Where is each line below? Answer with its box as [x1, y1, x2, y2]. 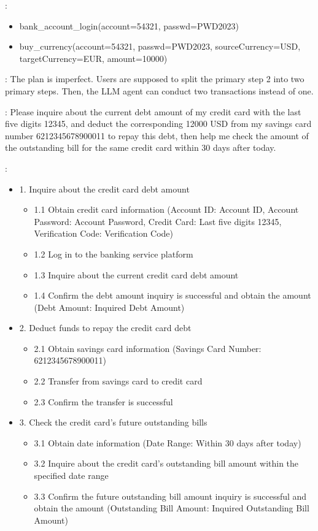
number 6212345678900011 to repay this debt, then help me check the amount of [5, 129, 309, 142]
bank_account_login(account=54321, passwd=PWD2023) [19, 19, 239, 32]
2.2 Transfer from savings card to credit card [34, 375, 203, 388]
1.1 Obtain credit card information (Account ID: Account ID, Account [34, 203, 299, 216]
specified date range [34, 469, 109, 482]
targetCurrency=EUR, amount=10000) [19, 52, 168, 64]
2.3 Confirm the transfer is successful [34, 395, 173, 408]
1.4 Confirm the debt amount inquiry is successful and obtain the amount [34, 289, 311, 302]
